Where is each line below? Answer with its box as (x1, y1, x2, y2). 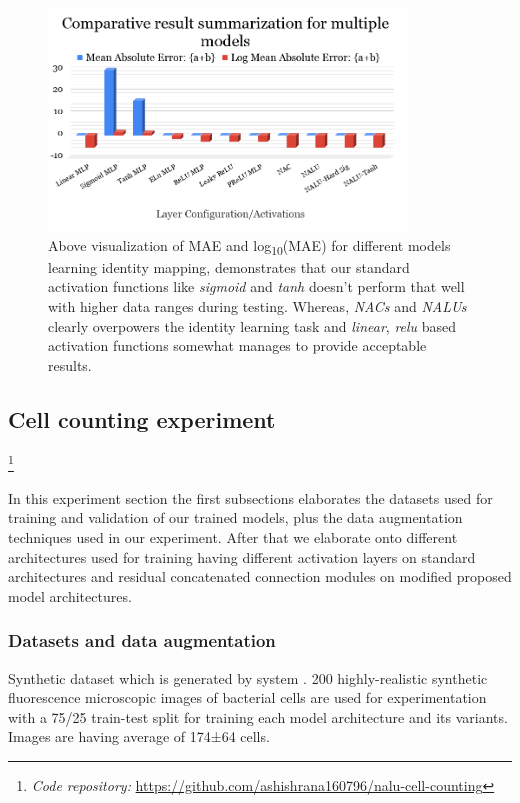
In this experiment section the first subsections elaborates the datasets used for (8, 487, 493, 508)
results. (48, 354, 92, 375)
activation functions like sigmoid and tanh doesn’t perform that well (48, 276, 465, 297)
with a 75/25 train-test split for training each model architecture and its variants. (8, 706, 508, 727)
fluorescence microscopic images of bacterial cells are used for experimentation (8, 687, 487, 708)
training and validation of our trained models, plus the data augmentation (8, 507, 463, 528)
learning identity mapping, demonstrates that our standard (48, 256, 410, 277)
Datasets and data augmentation (8, 628, 276, 653)
